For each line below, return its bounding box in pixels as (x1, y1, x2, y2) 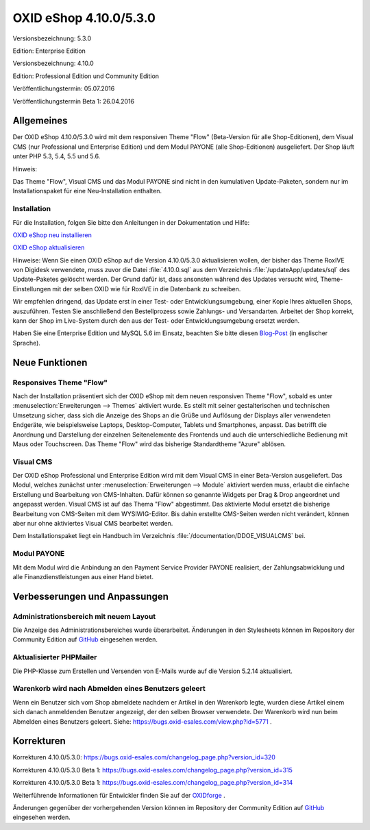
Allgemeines (12, 115, 68, 127)
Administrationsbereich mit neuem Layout (12, 611, 156, 621)
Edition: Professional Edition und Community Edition (12, 72, 160, 80)
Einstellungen (12, 284, 51, 293)
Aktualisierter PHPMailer (12, 652, 97, 662)
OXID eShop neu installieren (12, 230, 92, 239)
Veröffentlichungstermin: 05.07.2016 (12, 84, 115, 93)
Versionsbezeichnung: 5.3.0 (12, 34, 92, 42)
